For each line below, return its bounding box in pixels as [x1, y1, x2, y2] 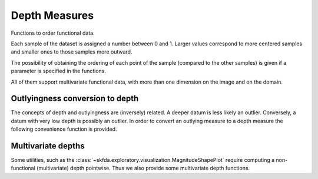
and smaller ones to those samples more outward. [11, 48, 132, 55]
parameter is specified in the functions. [11, 68, 106, 75]
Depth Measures [11, 9, 94, 22]
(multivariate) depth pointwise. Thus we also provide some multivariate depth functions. [36, 165, 250, 172]
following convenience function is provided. [11, 125, 117, 132]
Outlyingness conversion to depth [11, 94, 139, 104]
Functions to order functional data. [11, 29, 95, 37]
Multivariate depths [11, 141, 85, 151]
